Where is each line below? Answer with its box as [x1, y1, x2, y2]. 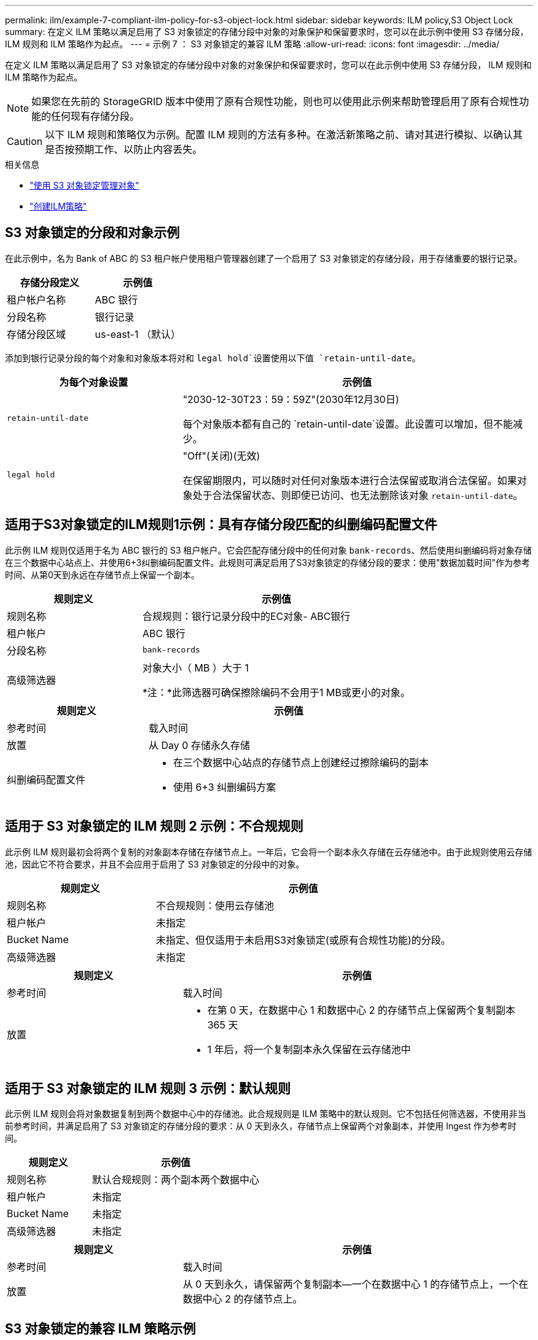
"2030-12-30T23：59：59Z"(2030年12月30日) [182, 393, 399, 406]
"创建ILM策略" [29, 201, 87, 211]
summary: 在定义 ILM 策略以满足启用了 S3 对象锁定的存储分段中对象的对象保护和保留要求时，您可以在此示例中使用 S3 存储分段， [5, 26, 529, 37]
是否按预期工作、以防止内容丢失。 [45, 143, 203, 155]
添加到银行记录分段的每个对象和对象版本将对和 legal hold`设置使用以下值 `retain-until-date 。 [5, 352, 421, 363]
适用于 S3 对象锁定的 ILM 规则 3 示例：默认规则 [5, 1080, 291, 1096]
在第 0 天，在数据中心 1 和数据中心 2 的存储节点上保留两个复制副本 [207, 1003, 516, 1016]
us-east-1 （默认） [95, 327, 181, 340]
